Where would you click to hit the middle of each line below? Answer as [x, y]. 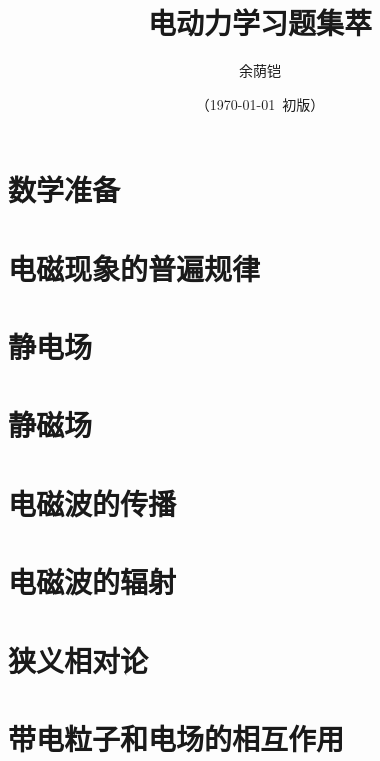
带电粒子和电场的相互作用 [176, 737]
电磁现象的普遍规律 [134, 267]
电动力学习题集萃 [259, 22]
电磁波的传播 [92, 502]
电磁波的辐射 [92, 581]
